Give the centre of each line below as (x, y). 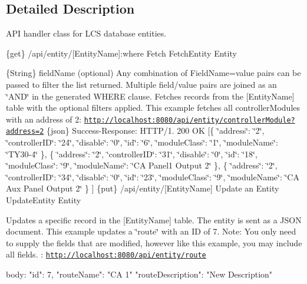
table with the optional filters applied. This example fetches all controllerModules (153, 108)
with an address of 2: (44, 119)
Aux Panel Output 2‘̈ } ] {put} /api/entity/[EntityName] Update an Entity (143, 188)
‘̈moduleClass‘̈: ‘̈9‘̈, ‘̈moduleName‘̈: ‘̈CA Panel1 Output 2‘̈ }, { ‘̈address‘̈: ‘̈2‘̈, (142, 165)
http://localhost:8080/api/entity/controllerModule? (189, 120)
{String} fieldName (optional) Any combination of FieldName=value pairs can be (153, 73)
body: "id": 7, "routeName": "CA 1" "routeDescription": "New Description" (139, 274)
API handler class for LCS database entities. (86, 33)
